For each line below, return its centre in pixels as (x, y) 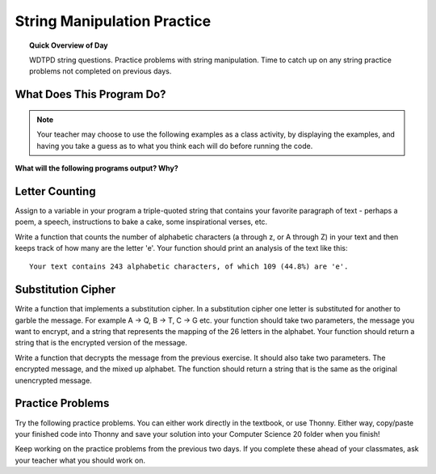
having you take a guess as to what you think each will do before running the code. (175, 146)
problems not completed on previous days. (101, 71)
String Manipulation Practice (113, 21)
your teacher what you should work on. (80, 460)
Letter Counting (55, 191)
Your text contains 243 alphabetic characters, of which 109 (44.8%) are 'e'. (189, 267)
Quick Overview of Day (69, 45)
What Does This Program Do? (90, 94)
